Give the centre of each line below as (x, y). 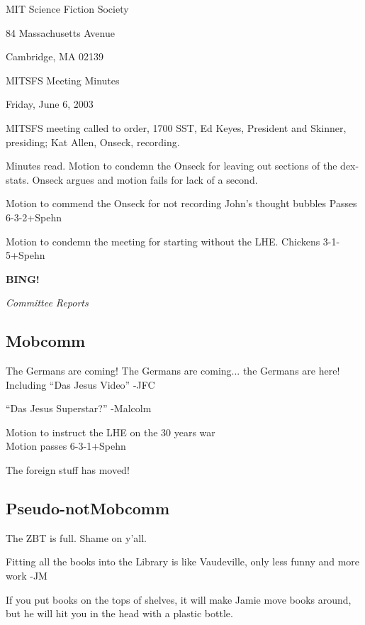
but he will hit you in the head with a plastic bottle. (119, 613)
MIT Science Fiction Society (67, 9)
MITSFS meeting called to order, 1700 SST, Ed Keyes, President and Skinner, (176, 127)
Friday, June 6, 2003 (50, 104)
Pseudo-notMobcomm (88, 508)
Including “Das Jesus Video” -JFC (80, 384)
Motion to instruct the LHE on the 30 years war (111, 432)
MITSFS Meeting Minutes (63, 80)
